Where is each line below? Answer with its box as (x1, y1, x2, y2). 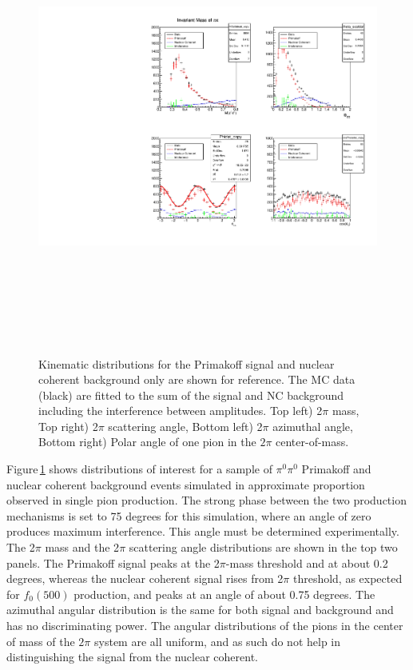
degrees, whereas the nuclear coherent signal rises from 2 (6, 570, 284, 587)
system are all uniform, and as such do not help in (94, 632, 341, 649)
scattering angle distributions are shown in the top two (129, 539, 398, 556)
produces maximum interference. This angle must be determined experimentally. (6, 523, 399, 540)
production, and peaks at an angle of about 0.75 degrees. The (73, 585, 375, 602)
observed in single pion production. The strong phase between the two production (6, 492, 407, 508)
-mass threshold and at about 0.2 (225, 554, 388, 571)
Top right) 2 (38, 417, 98, 434)
